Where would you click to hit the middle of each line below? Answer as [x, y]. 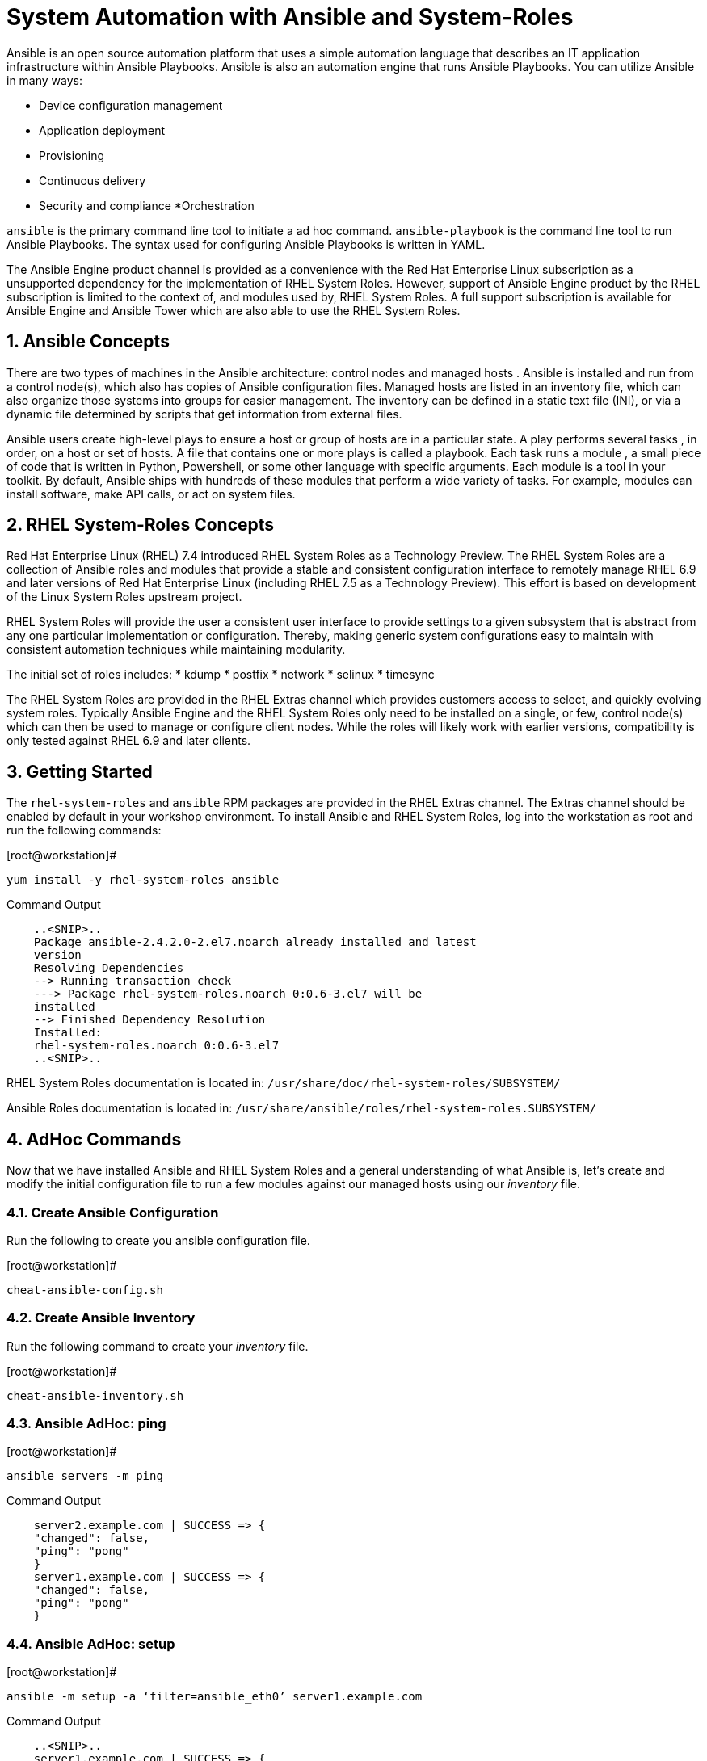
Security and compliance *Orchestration [147, 205]
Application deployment [102, 130]
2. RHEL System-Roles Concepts [141, 525]
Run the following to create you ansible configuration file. [158, 1240]
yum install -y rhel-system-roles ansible [143, 880]
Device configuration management [131, 105]
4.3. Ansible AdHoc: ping [86, 1423]
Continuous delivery [93, 180]
